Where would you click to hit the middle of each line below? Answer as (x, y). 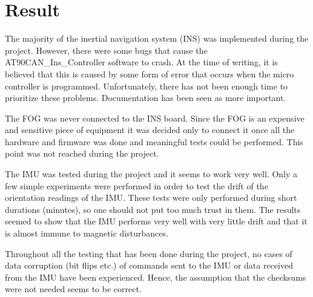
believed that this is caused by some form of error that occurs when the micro (150, 73)
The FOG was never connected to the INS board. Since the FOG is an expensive (155, 118)
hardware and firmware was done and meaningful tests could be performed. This (154, 141)
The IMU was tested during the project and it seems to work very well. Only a (151, 174)
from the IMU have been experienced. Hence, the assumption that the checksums (156, 277)
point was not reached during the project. (82, 153)
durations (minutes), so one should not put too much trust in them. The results (153, 209)
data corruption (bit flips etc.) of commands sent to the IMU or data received (149, 265)
